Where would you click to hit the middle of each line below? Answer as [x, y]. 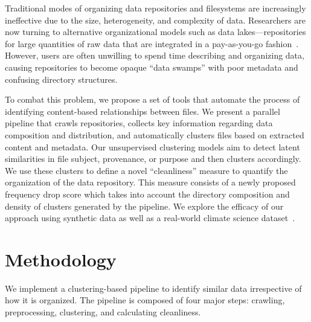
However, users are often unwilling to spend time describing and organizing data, [155, 55]
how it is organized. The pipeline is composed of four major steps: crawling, [145, 300]
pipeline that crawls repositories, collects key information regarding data [139, 123]
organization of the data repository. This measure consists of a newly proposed [150, 182]
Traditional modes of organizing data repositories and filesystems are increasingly [155, 8]
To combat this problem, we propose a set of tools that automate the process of [152, 99]
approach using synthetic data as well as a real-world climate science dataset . [150, 218]
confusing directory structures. [61, 79]
